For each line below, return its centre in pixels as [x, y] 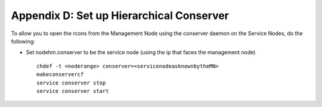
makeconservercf [60, 75]
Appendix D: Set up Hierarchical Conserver [120, 15]
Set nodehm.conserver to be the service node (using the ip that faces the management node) [141, 52]
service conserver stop [71, 83]
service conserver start [73, 91]
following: [23, 41]
